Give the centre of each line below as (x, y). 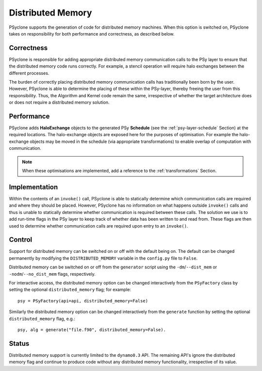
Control (21, 240)
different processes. (29, 73)
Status (19, 344)
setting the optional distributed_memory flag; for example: (70, 290)
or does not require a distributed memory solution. (59, 103)
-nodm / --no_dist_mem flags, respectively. (52, 274)
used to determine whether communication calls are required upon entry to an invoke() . (98, 226)
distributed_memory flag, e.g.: (42, 318)
